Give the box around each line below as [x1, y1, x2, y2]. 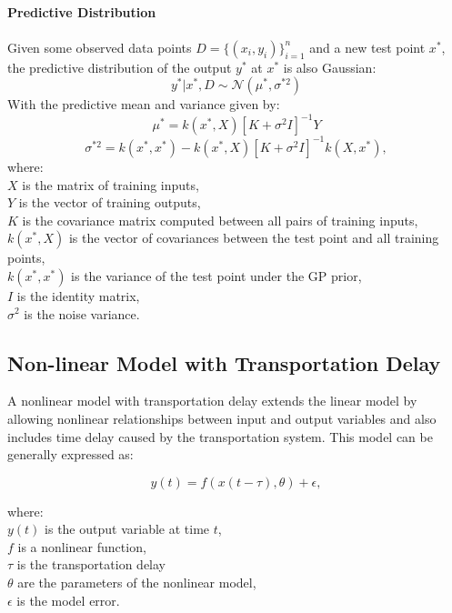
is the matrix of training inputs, [22, 175, 199, 194]
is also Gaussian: [283, 57, 377, 76]
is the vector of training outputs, [18, 193, 201, 212]
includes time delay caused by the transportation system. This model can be [7, 427, 433, 446]
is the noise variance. [24, 304, 140, 323]
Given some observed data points [7, 37, 192, 56]
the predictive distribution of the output [7, 57, 232, 76]
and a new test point [309, 37, 426, 56]
